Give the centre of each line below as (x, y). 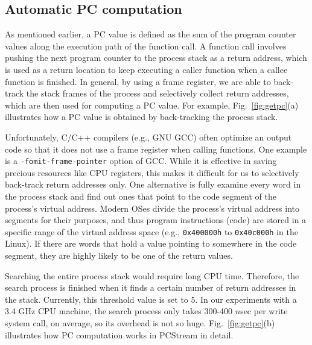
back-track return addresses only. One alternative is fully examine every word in (153, 184)
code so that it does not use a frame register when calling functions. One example (156, 149)
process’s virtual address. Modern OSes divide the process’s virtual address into (152, 208)
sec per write (264, 311)
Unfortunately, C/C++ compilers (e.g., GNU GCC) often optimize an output (148, 137)
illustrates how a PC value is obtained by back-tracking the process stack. (142, 117)
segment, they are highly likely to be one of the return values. (119, 255)
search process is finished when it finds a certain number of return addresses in (151, 287)
